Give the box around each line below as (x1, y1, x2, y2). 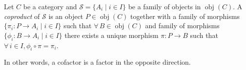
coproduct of (4, 11, 40, 21)
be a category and (23, 1, 77, 11)
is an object (48, 11, 83, 21)
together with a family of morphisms (130, 11, 240, 21)
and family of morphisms (145, 20, 220, 31)
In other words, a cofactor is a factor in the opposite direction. (4, 57, 191, 67)
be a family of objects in (128, 1, 201, 11)
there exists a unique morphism (64, 30, 159, 40)
